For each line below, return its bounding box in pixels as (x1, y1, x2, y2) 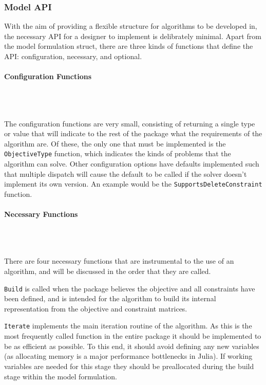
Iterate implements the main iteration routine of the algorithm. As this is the (4, 320, 252, 331)
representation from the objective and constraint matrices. (4, 303, 187, 314)
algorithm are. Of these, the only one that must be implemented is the (4, 138, 226, 149)
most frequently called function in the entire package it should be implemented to (4, 331, 261, 341)
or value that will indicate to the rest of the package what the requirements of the (4, 128, 262, 139)
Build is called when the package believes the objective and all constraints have (4, 283, 255, 294)
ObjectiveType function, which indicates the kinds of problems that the (4, 148, 231, 159)
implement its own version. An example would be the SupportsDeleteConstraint (4, 178, 262, 189)
